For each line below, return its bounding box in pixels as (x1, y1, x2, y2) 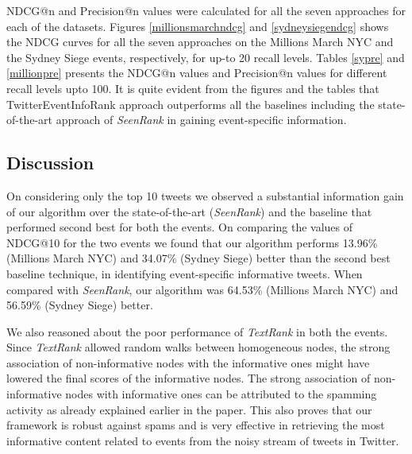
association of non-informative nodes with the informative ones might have (6, 354, 370, 371)
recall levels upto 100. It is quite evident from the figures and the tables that (6, 80, 379, 96)
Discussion (6, 150, 94, 175)
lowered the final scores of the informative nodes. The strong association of (6, 370, 371, 386)
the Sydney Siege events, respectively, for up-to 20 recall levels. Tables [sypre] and (6, 49, 405, 65)
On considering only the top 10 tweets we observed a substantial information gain (6, 187, 404, 204)
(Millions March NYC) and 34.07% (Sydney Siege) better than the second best (6, 250, 391, 266)
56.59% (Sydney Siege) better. (6, 297, 153, 313)
